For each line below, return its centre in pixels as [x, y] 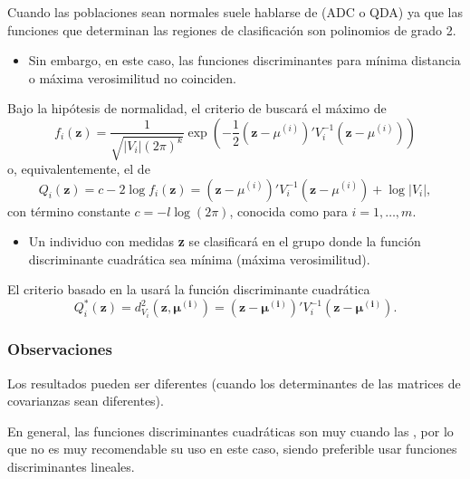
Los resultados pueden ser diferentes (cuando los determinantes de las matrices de [234, 383]
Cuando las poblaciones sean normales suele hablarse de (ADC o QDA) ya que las [235, 12]
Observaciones [60, 349]
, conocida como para [288, 211]
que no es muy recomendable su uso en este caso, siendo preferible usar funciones [232, 449]
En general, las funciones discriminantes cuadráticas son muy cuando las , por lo [230, 431]
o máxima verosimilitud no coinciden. [132, 77]
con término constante [69, 211]
